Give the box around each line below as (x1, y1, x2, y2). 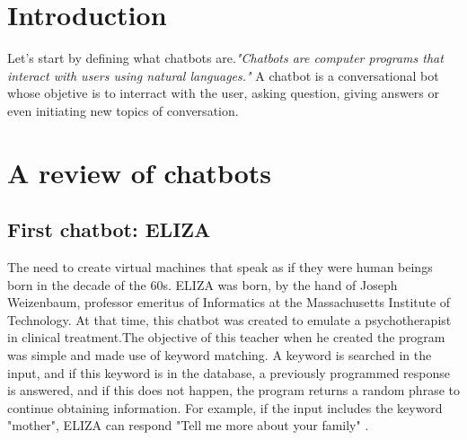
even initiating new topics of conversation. (7, 101, 239, 119)
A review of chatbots (7, 154, 272, 190)
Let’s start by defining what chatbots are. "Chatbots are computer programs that (7, 48, 444, 67)
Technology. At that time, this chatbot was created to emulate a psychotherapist (7, 310, 452, 329)
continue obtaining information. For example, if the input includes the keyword (7, 398, 443, 417)
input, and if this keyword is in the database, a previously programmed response (7, 363, 451, 382)
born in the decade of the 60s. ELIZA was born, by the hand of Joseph (7, 275, 398, 294)
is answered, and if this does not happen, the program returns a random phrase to (7, 381, 460, 400)
